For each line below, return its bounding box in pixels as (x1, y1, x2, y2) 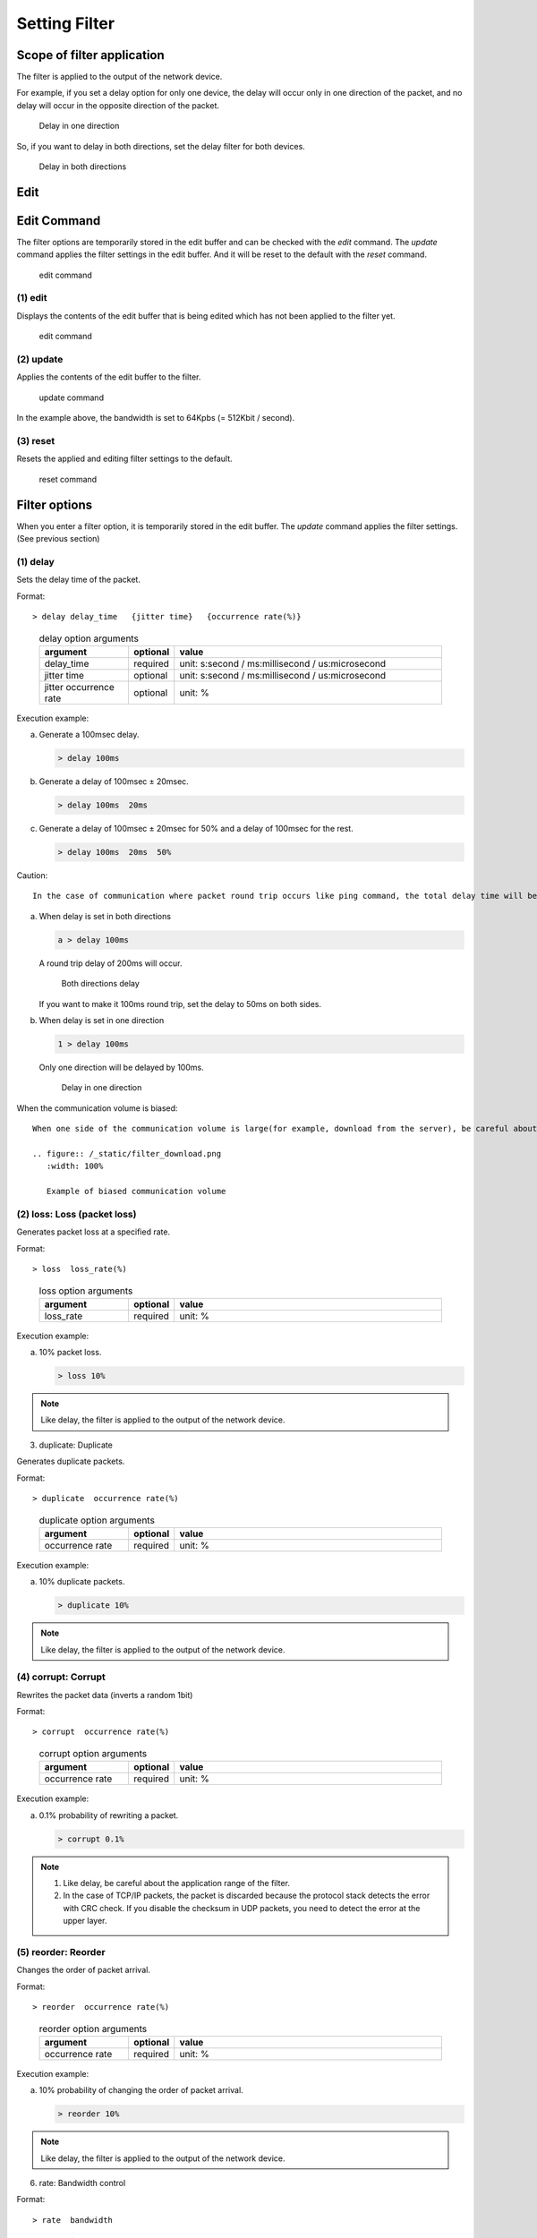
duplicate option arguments (38, 1514, 156, 1526)
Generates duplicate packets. (16, 1456, 125, 1467)
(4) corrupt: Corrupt (16, 1670, 107, 1683)
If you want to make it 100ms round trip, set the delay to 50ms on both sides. (38, 998, 322, 1009)
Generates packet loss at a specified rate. (16, 1226, 170, 1237)
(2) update (16, 354, 64, 366)
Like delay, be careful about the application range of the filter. (63, 1877, 291, 1888)
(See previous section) (16, 534, 100, 543)
